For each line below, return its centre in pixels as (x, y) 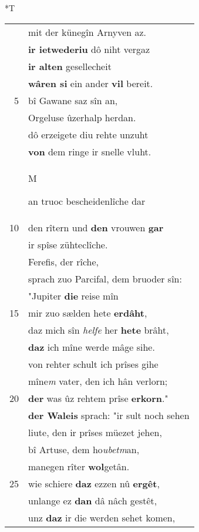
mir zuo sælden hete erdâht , (88, 312)
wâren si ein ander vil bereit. (91, 83)
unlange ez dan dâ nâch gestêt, (93, 500)
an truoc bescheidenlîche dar (87, 201)
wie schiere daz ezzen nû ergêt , (94, 483)
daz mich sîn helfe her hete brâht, (99, 330)
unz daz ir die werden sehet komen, (102, 517)
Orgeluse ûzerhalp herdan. (82, 117)
